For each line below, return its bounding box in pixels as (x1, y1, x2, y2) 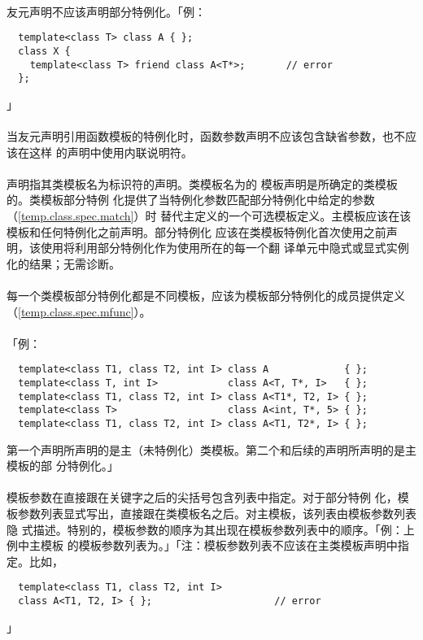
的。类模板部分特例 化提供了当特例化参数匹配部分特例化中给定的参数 (7, 191, 375, 208)
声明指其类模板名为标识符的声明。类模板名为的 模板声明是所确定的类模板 (7, 175, 398, 192)
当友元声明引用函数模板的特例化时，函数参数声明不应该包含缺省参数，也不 (7, 128, 405, 144)
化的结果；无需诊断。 (7, 255, 120, 272)
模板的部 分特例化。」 (7, 457, 119, 474)
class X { (18, 45, 71, 57)
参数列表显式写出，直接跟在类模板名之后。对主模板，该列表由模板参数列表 (17, 504, 416, 521)
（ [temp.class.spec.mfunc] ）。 (7, 303, 151, 320)
